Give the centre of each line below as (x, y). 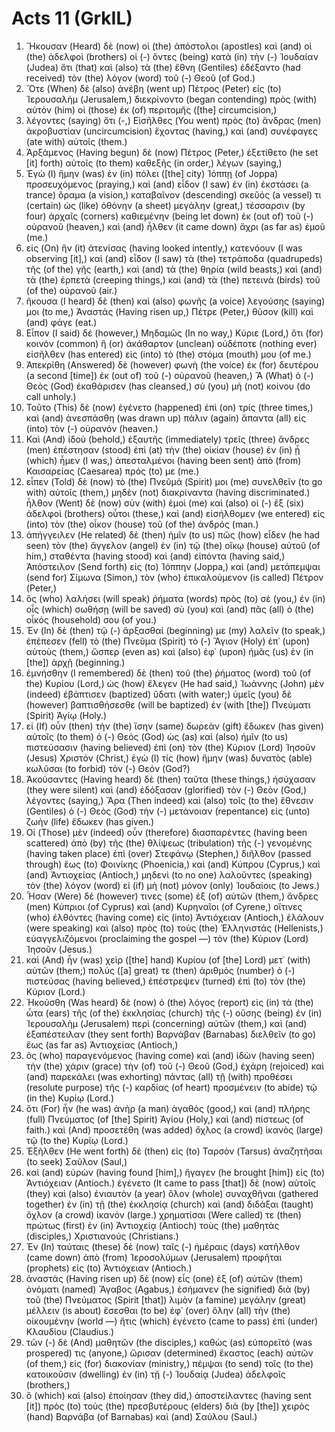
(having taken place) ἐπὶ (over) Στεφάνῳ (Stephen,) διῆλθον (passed (168, 853)
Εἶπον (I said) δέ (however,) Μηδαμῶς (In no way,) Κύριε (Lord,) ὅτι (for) (174, 333)
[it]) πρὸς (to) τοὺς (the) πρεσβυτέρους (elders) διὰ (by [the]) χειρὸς (167, 1406)
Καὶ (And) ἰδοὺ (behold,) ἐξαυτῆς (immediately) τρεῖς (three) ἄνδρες (167, 439)
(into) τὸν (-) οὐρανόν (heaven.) (92, 428)
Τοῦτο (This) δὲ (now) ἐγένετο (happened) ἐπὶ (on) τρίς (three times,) (169, 407)
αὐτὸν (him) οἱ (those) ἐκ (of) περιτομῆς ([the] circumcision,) (151, 109)
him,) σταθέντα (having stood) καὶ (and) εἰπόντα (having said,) (155, 556)
